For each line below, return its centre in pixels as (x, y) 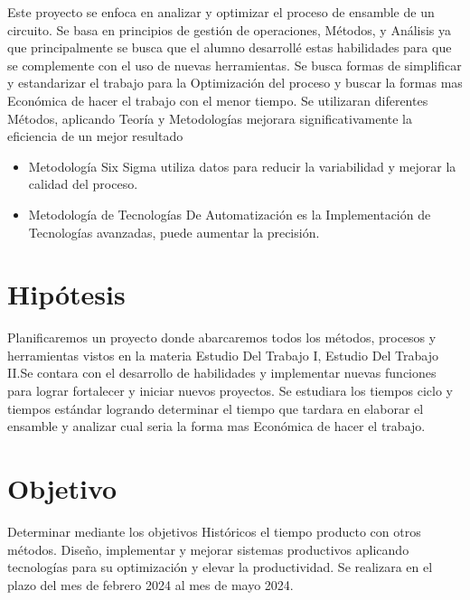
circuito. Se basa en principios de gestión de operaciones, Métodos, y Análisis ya (230, 29)
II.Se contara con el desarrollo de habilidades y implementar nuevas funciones (222, 373)
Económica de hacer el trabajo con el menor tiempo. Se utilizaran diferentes (218, 100)
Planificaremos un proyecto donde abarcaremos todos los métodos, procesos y (222, 337)
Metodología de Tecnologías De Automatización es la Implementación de (230, 214)
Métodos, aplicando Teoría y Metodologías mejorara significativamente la (210, 118)
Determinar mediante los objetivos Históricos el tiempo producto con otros (214, 531)
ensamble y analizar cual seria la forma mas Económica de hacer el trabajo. (216, 426)
